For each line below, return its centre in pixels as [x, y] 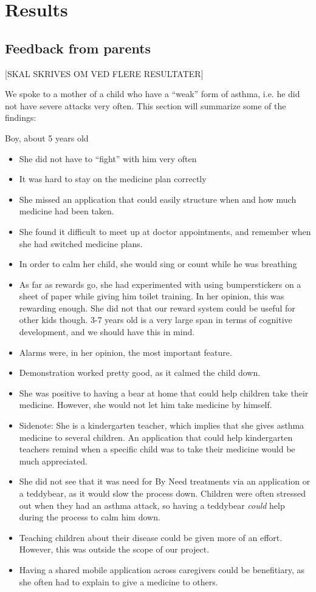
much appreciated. [53, 461]
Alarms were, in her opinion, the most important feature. [125, 352]
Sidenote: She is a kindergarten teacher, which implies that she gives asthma [162, 425]
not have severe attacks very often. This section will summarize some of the [146, 105]
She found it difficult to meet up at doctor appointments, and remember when [165, 231]
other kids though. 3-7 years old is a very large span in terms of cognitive [156, 320]
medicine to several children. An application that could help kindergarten [156, 437]
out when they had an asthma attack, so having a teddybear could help [152, 505]
